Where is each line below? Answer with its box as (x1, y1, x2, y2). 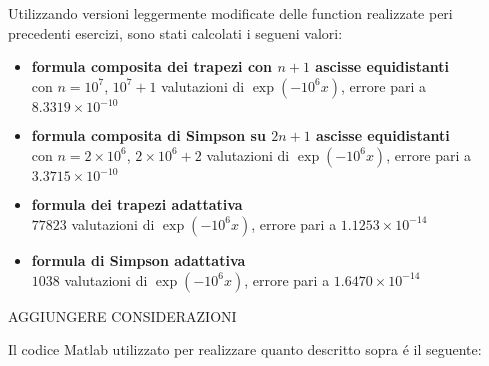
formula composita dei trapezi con (31, 56, 273, 77)
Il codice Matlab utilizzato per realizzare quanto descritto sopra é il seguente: (8, 339, 482, 360)
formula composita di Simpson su (31, 125, 266, 146)
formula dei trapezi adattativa (31, 194, 243, 215)
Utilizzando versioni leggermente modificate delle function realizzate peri (8, 3, 453, 23)
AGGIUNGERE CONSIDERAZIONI (8, 305, 237, 326)
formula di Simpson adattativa (31, 249, 246, 270)
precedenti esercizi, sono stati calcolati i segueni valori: (8, 22, 343, 43)
